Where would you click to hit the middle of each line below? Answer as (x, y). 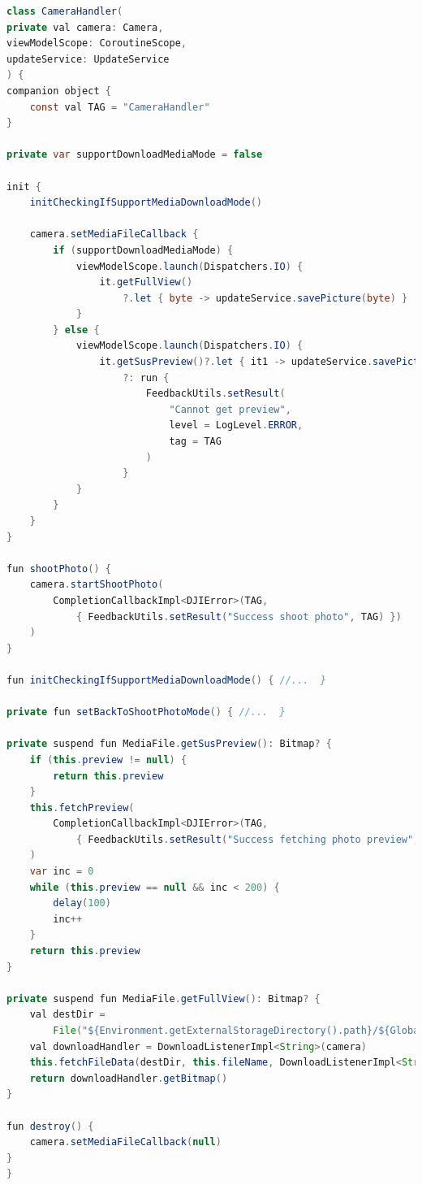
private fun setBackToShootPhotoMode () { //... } (146, 712)
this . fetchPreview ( (82, 807)
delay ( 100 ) (82, 903)
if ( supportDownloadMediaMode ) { (143, 250)
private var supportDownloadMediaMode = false (135, 155)
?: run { (146, 378)
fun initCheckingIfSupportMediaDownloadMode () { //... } (166, 680)
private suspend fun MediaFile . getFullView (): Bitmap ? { (164, 998)
